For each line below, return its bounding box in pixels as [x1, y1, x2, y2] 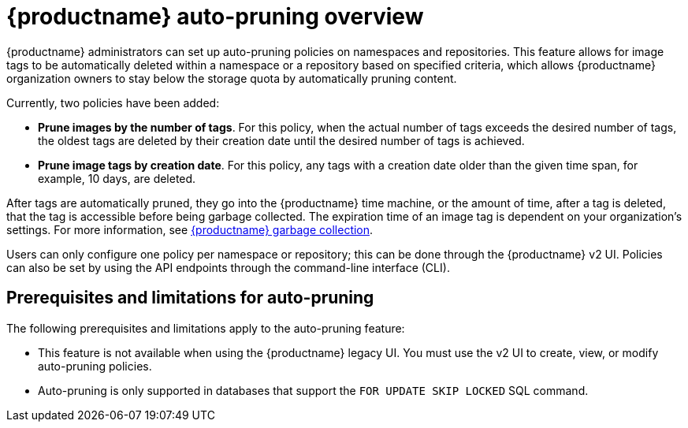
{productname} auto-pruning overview [6, 3, 424, 30]
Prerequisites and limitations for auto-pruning [6, 288, 374, 308]
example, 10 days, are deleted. [38, 171, 196, 185]
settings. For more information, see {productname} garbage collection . [6, 222, 374, 236]
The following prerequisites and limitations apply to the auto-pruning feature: [6, 321, 405, 335]
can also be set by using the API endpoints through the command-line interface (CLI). [6, 260, 450, 274]
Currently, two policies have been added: [6, 95, 220, 110]
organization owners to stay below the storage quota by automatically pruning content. [6, 71, 457, 85]
